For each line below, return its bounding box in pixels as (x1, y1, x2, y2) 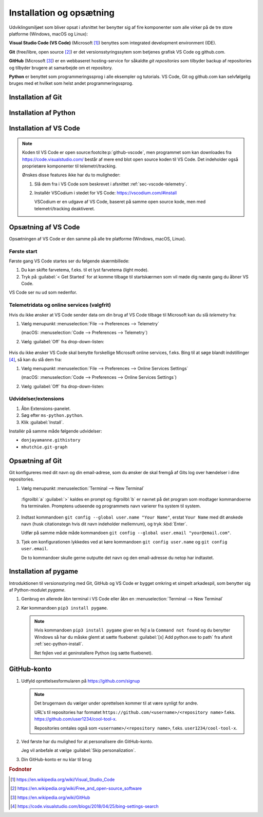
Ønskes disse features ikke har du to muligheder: (22, 172, 121, 178)
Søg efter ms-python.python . (21, 412, 84, 418)
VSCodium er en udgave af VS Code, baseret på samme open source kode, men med (34, 199, 206, 204)
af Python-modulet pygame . (9, 587, 66, 593)
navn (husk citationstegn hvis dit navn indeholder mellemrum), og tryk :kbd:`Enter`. (21, 521, 188, 527)
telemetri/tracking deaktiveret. (34, 205, 95, 211)
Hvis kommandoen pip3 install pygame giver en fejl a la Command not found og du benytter (34, 627, 231, 633)
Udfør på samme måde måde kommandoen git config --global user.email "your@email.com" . (21, 530, 231, 536)
